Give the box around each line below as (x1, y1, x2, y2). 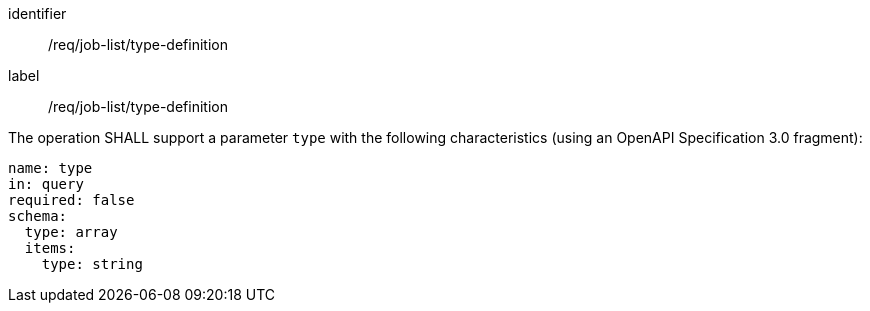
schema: (8, 208, 68, 224)
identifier (8, 5, 67, 22)
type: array (24, 224, 118, 240)
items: (24, 240, 76, 256)
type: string (41, 256, 143, 272)
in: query (8, 176, 84, 192)
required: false (8, 192, 135, 208)
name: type (8, 160, 93, 176)
